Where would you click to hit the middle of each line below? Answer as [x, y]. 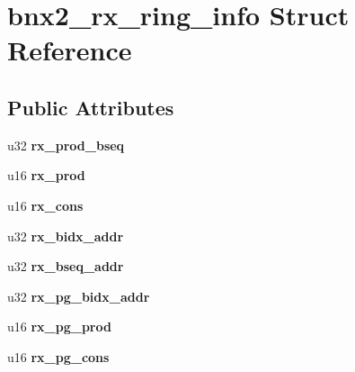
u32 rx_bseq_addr [66, 266]
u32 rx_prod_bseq [66, 145]
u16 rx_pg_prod [59, 327]
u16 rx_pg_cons [58, 356]
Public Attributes [91, 107]
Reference [70, 50]
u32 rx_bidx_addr [66, 236]
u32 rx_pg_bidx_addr [79, 296]
